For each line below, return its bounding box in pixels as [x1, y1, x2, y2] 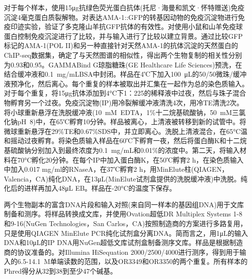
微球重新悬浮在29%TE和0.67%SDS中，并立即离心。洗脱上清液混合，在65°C [4, 126, 241, 136]
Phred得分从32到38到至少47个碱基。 [4, 266, 117, 276]
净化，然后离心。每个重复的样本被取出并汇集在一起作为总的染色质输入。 [17, 78, 249, 88]
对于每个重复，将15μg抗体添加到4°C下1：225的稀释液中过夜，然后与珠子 [4, 88, 233, 98]
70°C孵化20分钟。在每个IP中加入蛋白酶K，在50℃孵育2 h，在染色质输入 [17, 154, 244, 164]
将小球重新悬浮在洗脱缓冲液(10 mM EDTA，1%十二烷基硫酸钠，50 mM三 [4, 107, 239, 117]
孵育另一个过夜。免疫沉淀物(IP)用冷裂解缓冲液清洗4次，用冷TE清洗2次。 [10, 97, 244, 107]
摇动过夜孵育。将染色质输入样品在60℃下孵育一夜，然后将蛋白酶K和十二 [10, 135, 240, 146]
